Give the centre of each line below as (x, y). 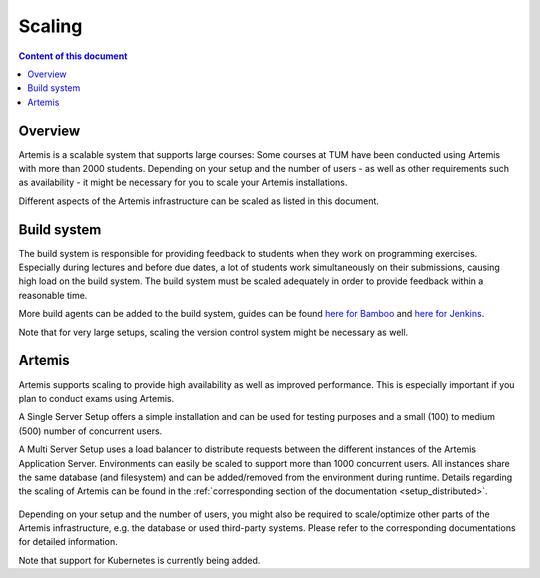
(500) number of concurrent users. (90, 431)
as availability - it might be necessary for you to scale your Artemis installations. (183, 182)
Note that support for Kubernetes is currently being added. (139, 560)
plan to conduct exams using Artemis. (96, 398)
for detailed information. (68, 542)
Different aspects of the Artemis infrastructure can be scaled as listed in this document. (199, 201)
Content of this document (73, 56)
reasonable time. (53, 295)
